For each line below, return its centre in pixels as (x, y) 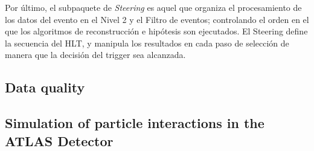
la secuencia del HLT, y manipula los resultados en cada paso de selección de (147, 43)
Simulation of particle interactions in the (135, 123)
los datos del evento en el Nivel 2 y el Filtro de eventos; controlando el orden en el (157, 19)
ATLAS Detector (59, 140)
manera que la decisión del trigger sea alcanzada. (95, 55)
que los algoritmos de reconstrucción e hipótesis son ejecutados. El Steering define (156, 31)
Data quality (45, 87)
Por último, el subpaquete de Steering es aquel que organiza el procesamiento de (153, 7)
